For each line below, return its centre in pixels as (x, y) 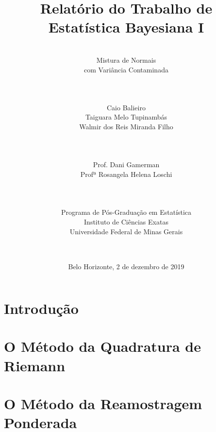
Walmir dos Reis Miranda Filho (126, 127)
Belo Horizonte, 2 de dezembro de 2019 (126, 267)
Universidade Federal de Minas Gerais (126, 231)
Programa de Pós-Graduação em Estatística (126, 212)
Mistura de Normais (126, 60)
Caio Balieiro (126, 107)
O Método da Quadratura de (103, 346)
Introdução (41, 308)
